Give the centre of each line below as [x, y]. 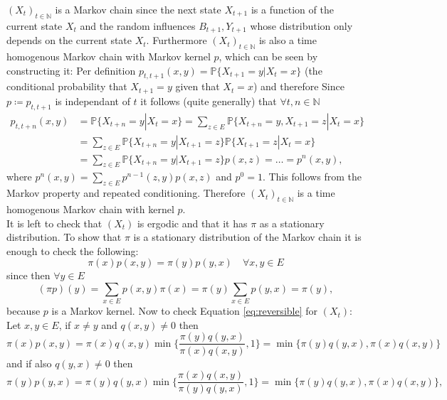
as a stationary [292, 223]
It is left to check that [54, 223]
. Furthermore [177, 40]
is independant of [93, 101]
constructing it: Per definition [71, 70]
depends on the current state [69, 40]
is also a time [288, 40]
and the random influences [138, 25]
